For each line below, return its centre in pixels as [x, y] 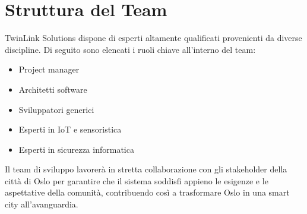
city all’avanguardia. [42, 204]
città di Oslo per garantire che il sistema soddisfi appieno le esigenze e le [137, 180]
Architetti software [53, 89]
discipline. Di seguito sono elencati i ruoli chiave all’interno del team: [130, 49]
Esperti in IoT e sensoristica [70, 129]
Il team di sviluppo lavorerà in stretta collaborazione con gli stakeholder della [146, 169]
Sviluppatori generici [56, 109]
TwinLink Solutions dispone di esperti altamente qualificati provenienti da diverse [153, 38]
